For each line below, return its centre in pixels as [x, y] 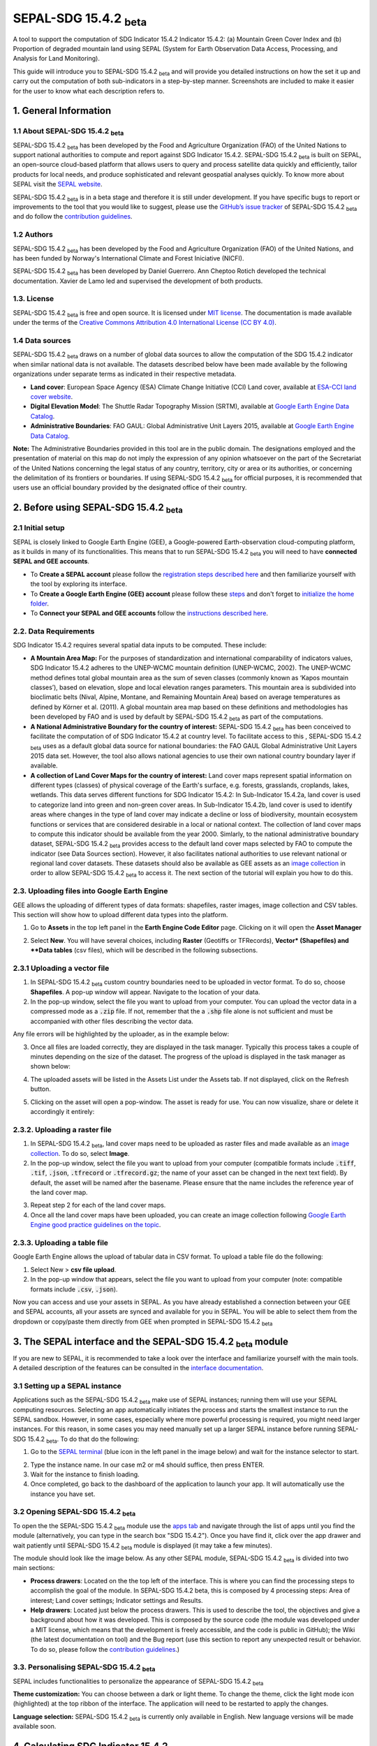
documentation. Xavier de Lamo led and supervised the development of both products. [138, 281]
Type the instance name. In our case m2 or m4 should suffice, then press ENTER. [147, 1465]
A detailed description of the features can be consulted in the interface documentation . [138, 1368]
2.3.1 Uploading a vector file [61, 968]
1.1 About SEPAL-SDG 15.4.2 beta [68, 132]
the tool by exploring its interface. [79, 584]
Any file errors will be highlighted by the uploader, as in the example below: [121, 1034]
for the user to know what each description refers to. [89, 91]
